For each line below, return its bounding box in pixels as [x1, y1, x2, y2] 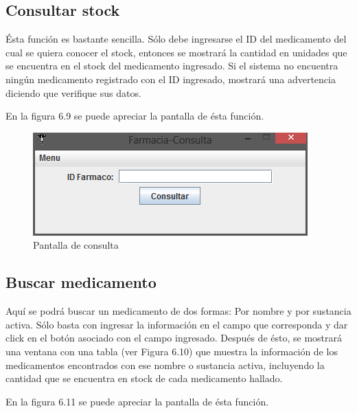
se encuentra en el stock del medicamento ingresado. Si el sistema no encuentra [5, 58, 338, 73]
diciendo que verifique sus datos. [5, 85, 141, 100]
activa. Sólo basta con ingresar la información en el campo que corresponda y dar [5, 317, 348, 331]
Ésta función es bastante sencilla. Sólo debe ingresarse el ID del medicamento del [5, 32, 347, 46]
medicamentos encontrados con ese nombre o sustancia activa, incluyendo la [5, 357, 325, 372]
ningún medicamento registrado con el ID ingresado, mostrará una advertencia [5, 71, 336, 86]
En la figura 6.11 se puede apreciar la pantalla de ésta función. [5, 394, 269, 408]
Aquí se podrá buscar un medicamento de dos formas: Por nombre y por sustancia [5, 304, 352, 318]
